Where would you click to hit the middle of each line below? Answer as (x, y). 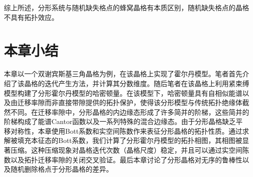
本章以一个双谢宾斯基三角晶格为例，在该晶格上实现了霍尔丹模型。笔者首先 (123, 74)
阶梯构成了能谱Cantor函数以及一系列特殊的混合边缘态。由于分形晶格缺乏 (120, 121)
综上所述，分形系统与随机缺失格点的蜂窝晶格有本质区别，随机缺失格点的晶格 (126, 7)
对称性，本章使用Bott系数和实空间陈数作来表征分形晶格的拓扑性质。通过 (126, 131)
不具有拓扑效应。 (31, 17)
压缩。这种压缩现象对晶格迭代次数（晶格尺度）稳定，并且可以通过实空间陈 (130, 150)
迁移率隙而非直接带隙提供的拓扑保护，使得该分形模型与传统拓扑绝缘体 (130, 102)
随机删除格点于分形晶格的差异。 (62, 169)
